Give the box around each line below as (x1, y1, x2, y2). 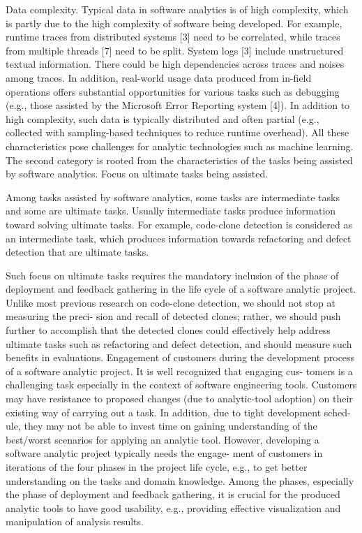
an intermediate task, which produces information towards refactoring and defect (6, 231, 352, 245)
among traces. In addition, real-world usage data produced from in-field (6, 70, 312, 85)
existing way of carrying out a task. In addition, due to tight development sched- (6, 404, 351, 419)
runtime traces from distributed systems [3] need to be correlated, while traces (6, 29, 340, 44)
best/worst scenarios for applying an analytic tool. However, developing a (6, 432, 319, 446)
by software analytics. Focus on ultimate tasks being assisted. (6, 166, 269, 181)
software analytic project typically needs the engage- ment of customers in (6, 446, 323, 460)
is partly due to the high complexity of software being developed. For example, (6, 15, 342, 30)
